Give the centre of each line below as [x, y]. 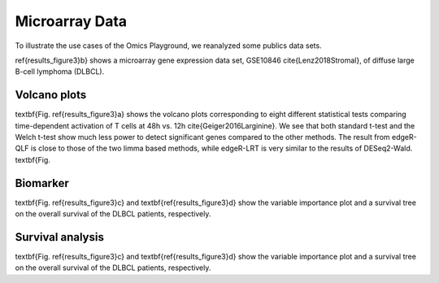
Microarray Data [71, 21]
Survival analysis [60, 237]
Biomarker [42, 183]
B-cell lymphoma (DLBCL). [60, 72]
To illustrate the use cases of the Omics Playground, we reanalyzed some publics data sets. [168, 46]
